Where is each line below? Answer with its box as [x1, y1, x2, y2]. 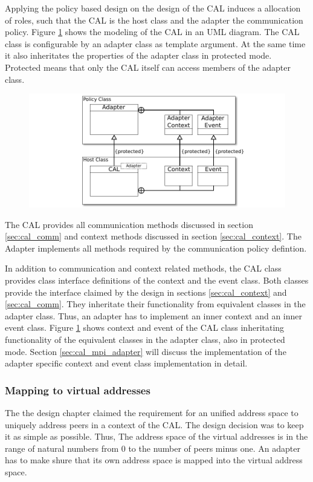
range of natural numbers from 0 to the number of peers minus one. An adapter [5, 441, 300, 454]
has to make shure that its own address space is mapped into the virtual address [5, 454, 303, 466]
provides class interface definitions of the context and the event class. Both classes [5, 274, 309, 287]
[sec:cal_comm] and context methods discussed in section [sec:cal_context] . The [5, 230, 302, 243]
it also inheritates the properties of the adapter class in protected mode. [5, 49, 272, 62]
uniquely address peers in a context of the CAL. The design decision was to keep [5, 418, 304, 431]
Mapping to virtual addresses [5, 382, 150, 397]
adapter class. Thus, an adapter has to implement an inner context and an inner [5, 309, 303, 322]
